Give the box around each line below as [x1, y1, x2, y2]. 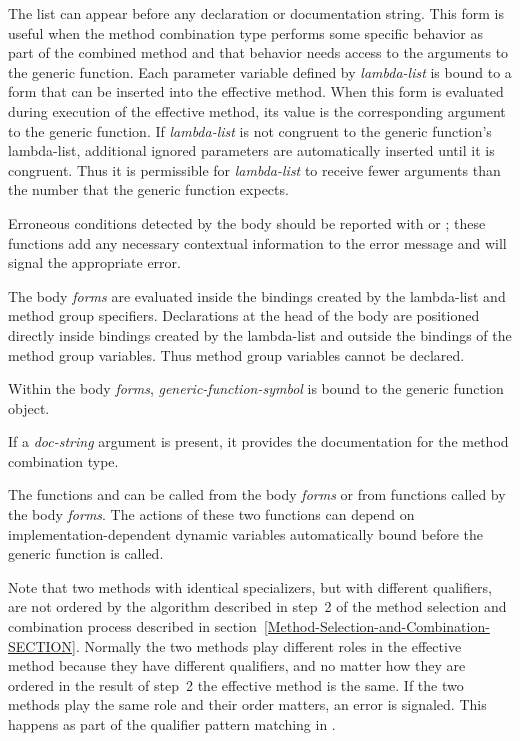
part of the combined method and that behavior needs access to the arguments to [8, 42, 509, 63]
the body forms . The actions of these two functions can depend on [8, 504, 415, 525]
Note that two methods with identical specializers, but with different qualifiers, [8, 576, 492, 597]
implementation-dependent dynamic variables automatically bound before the [8, 523, 484, 544]
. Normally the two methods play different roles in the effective [75, 635, 462, 656]
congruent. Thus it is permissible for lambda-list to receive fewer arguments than [8, 159, 501, 180]
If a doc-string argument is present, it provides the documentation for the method [8, 431, 509, 452]
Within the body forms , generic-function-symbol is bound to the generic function [8, 378, 504, 399]
